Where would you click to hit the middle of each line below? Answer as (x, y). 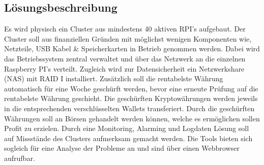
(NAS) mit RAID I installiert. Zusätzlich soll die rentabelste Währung (114, 78)
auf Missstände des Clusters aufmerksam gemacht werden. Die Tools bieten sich (128, 138)
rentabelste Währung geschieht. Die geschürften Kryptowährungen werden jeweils (131, 98)
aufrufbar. (20, 158)
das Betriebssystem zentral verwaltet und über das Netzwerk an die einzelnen (125, 58)
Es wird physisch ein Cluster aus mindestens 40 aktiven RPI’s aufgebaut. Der (125, 29)
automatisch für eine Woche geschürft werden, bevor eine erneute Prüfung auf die (131, 88)
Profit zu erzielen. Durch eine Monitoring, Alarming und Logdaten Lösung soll (127, 128)
